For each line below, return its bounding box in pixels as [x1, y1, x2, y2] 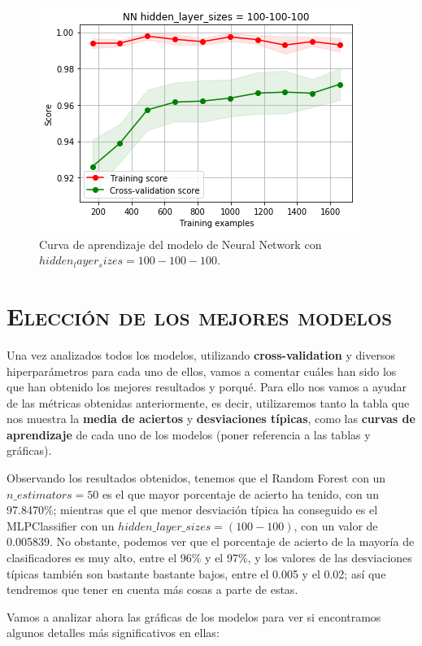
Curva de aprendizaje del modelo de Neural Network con [39, 235, 322, 252]
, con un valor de [294, 517, 378, 534]
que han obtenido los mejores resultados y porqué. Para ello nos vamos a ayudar [7, 378, 407, 395]
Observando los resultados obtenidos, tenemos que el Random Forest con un [7, 469, 386, 487]
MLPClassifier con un [7, 517, 115, 534]
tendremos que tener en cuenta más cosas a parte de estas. [7, 581, 298, 598]
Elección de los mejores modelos [7, 299, 392, 332]
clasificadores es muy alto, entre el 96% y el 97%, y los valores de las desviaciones [7, 549, 412, 566]
